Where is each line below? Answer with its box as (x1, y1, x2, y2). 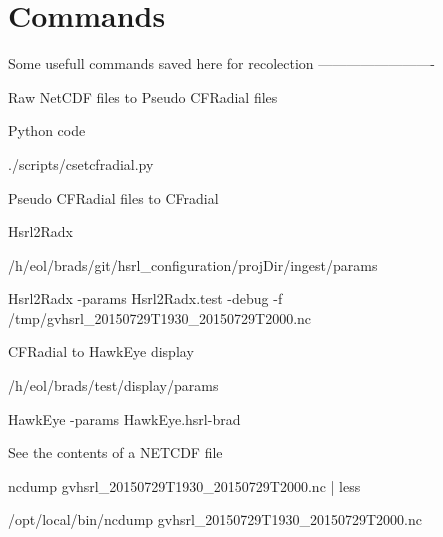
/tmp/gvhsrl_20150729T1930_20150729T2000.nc (8, 307, 312, 328)
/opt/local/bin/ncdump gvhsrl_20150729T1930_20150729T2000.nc (8, 509, 422, 530)
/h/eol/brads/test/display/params (8, 375, 219, 396)
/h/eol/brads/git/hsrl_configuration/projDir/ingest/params (8, 254, 378, 275)
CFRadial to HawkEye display (8, 341, 194, 362)
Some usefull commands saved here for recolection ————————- (8, 53, 435, 74)
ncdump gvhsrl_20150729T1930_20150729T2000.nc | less (8, 475, 361, 496)
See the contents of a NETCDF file (8, 442, 223, 463)
